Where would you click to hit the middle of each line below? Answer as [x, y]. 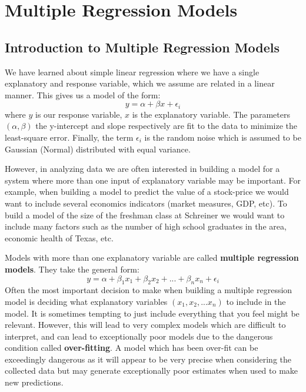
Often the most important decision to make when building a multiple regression [149, 290]
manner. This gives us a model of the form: [83, 94]
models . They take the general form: [72, 269]
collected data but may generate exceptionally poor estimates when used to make [152, 371]
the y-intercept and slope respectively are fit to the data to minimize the [167, 126]
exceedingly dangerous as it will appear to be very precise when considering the [148, 359]
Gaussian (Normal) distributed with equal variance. [98, 149]
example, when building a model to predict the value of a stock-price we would [147, 192]
